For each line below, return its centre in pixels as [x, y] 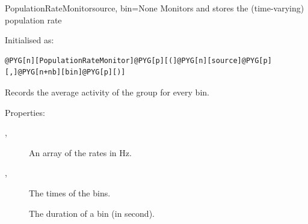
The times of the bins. [70, 192]
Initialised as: [29, 40]
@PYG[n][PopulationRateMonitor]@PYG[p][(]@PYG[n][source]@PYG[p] [138, 60]
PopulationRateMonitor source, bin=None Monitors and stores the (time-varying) [155, 8]
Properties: [25, 112]
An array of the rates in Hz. [80, 152]
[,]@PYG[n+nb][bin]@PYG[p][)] [65, 72]
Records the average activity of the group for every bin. [107, 92]
